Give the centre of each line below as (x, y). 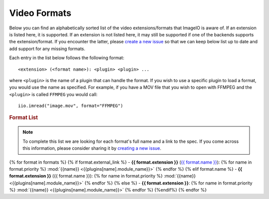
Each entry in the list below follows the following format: (67, 58)
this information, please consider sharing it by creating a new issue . (92, 148)
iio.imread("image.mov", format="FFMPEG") (71, 106)
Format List (24, 118)
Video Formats (40, 13)
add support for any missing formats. (47, 49)
